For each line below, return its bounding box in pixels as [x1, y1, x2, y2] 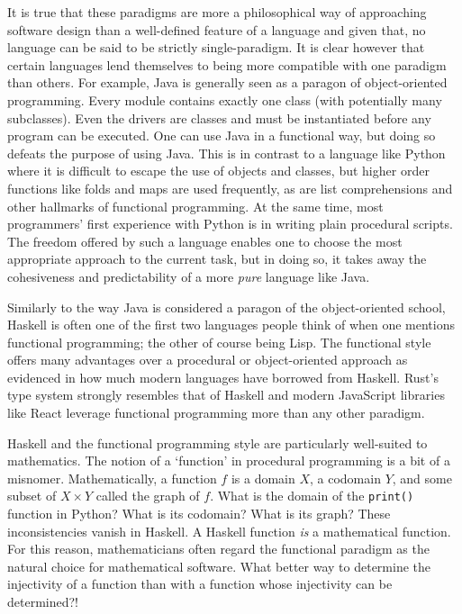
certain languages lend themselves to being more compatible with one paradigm [7, 55, 447, 74]
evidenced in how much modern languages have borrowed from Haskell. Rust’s [7, 367, 439, 386]
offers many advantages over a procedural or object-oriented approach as [7, 350, 408, 369]
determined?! [7, 592, 78, 611]
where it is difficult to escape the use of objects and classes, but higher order [7, 161, 430, 180]
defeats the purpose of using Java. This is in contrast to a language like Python [7, 143, 446, 162]
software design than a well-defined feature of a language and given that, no [7, 20, 426, 39]
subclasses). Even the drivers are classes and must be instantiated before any [7, 108, 431, 127]
